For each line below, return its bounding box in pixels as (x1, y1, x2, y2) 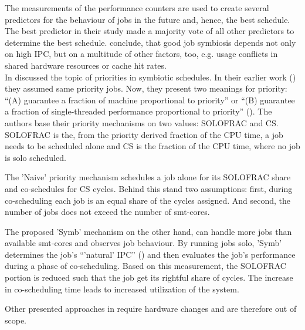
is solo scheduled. (5, 151, 66, 163)
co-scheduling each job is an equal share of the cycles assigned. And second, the (5, 194, 291, 206)
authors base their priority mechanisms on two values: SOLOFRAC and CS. (5, 116, 279, 129)
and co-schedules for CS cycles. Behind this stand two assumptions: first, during (5, 182, 293, 194)
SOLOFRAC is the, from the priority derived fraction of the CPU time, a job (5, 128, 283, 140)
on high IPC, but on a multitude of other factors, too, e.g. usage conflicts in (5, 48, 278, 60)
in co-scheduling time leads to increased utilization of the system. (5, 282, 239, 295)
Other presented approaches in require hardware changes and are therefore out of (5, 302, 297, 315)
